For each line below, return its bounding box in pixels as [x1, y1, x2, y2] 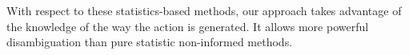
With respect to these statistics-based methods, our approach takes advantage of [6, 2, 402, 18]
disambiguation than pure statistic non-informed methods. [6, 33, 293, 50]
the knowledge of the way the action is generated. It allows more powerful [6, 18, 369, 34]
